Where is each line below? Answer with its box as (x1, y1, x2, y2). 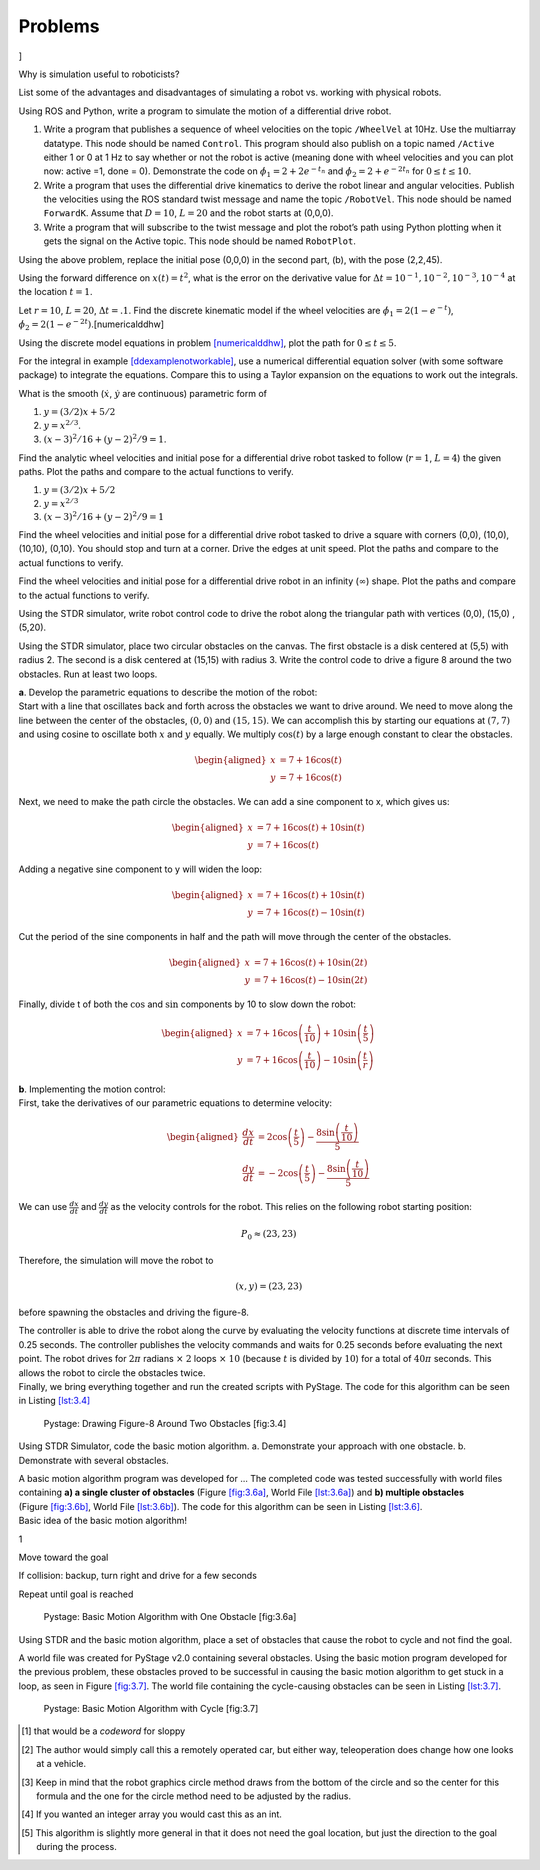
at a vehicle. (36, 1758, 87, 1770)
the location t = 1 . (18, 286, 94, 298)
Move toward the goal (18, 1551, 109, 1563)
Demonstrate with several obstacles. (18, 1454, 169, 1466)
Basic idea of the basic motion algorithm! (18, 1515, 187, 1527)
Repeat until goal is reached (18, 1588, 134, 1600)
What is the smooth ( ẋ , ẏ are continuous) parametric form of (18, 387, 267, 399)
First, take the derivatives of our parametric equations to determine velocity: (18, 1097, 333, 1109)
